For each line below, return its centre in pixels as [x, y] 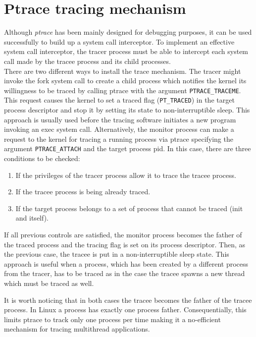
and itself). [32, 218]
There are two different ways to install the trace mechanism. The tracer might [123, 71]
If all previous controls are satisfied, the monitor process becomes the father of [123, 234]
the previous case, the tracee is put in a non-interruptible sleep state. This [117, 254]
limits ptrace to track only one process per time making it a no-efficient [112, 319]
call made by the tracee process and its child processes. [87, 61]
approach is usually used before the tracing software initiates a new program [120, 119]
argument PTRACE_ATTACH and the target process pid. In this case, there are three [128, 148]
